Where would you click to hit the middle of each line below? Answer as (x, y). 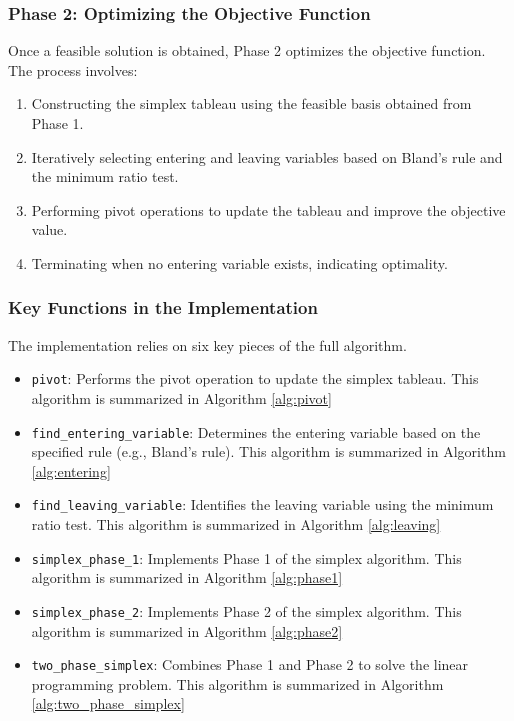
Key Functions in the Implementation (163, 307)
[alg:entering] (71, 470)
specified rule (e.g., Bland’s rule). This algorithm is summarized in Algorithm (268, 451)
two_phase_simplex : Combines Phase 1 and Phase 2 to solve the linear (250, 664)
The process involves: (73, 69)
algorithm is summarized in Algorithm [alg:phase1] (187, 577)
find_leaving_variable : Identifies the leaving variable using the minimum (262, 504)
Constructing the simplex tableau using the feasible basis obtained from (251, 103)
